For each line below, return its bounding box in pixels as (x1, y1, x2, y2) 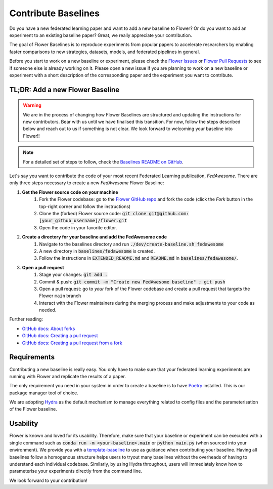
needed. (39, 307, 57, 313)
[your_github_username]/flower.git (39, 218, 127, 224)
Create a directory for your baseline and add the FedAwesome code (22, 234, 167, 240)
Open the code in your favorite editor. (39, 224, 117, 230)
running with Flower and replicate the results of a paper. (9, 373, 126, 379)
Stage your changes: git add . (39, 271, 108, 278)
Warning (23, 102, 41, 108)
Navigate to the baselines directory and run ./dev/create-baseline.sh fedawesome (39, 241, 224, 247)
